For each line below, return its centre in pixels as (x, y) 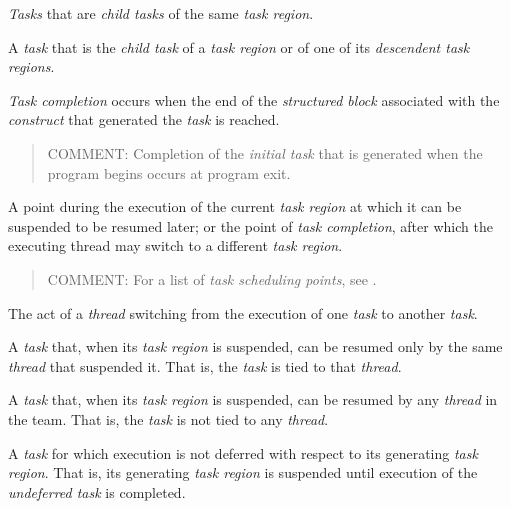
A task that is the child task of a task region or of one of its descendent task (239, 46)
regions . (31, 66)
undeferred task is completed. (97, 491)
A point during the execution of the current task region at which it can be (235, 206)
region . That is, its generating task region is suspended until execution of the (243, 472)
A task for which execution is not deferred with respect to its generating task (243, 452)
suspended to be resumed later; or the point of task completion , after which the (250, 225)
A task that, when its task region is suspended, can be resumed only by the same (255, 346)
